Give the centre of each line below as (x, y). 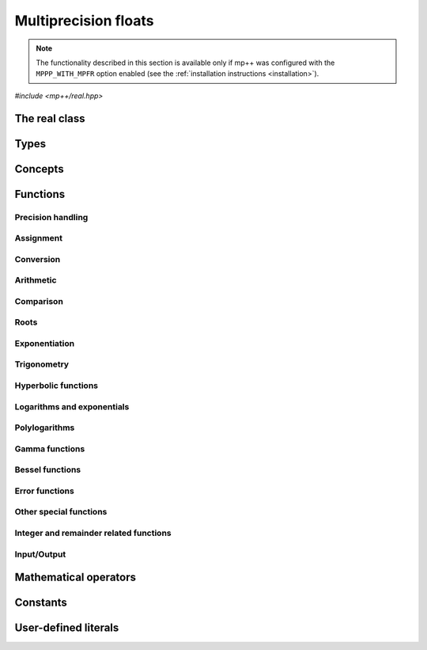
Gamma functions (50, 449)
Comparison (39, 301)
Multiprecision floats (84, 21)
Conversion (38, 259)
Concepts (39, 169)
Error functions (44, 491)
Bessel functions (48, 469)
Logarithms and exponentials (72, 406)
